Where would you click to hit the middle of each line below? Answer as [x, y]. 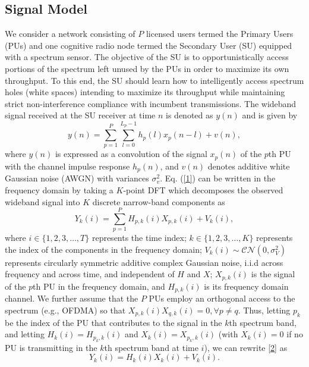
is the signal [273, 274]
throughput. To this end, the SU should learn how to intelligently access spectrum [154, 80]
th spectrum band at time [151, 347]
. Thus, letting [264, 310]
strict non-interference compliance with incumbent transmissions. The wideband [151, 103]
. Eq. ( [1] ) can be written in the [218, 178]
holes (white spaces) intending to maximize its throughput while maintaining [145, 92]
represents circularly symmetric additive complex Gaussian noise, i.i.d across [144, 262]
